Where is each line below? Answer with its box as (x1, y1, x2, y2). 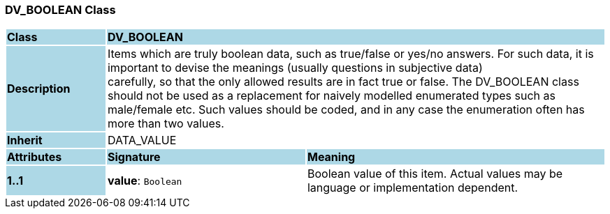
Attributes (7, 150, 62, 165)
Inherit (7, 133, 43, 148)
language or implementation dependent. (307, 181, 518, 195)
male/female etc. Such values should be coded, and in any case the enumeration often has (107, 102, 585, 117)
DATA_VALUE (107, 133, 177, 148)
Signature (107, 150, 161, 165)
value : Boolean (107, 174, 182, 188)
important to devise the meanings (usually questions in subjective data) (107, 61, 483, 75)
